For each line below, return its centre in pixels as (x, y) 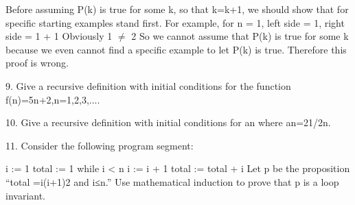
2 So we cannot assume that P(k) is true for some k (240, 36)
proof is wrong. (37, 63)
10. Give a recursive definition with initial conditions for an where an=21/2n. (168, 122)
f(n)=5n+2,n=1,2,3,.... (53, 99)
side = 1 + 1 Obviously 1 (59, 36)
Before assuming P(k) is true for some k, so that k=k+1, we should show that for (177, 9)
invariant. (26, 195)
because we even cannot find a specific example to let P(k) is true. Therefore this (176, 49)
